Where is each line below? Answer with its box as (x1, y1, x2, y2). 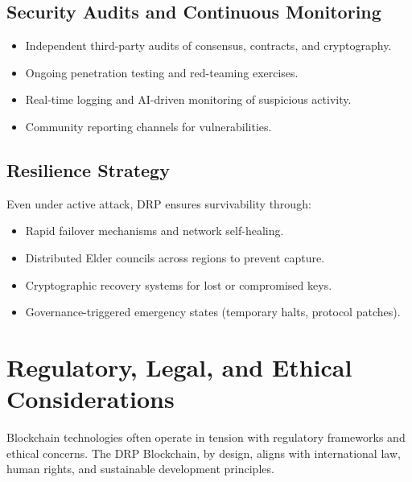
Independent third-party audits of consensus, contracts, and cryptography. (25, 37, 392, 54)
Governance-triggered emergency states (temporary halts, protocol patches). (25, 303, 401, 320)
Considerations (6, 382, 175, 415)
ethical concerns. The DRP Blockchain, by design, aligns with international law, (6, 444, 401, 461)
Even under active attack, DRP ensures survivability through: (6, 195, 311, 212)
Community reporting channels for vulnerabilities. (25, 117, 272, 134)
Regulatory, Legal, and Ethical (6, 350, 352, 383)
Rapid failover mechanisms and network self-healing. (25, 222, 284, 239)
